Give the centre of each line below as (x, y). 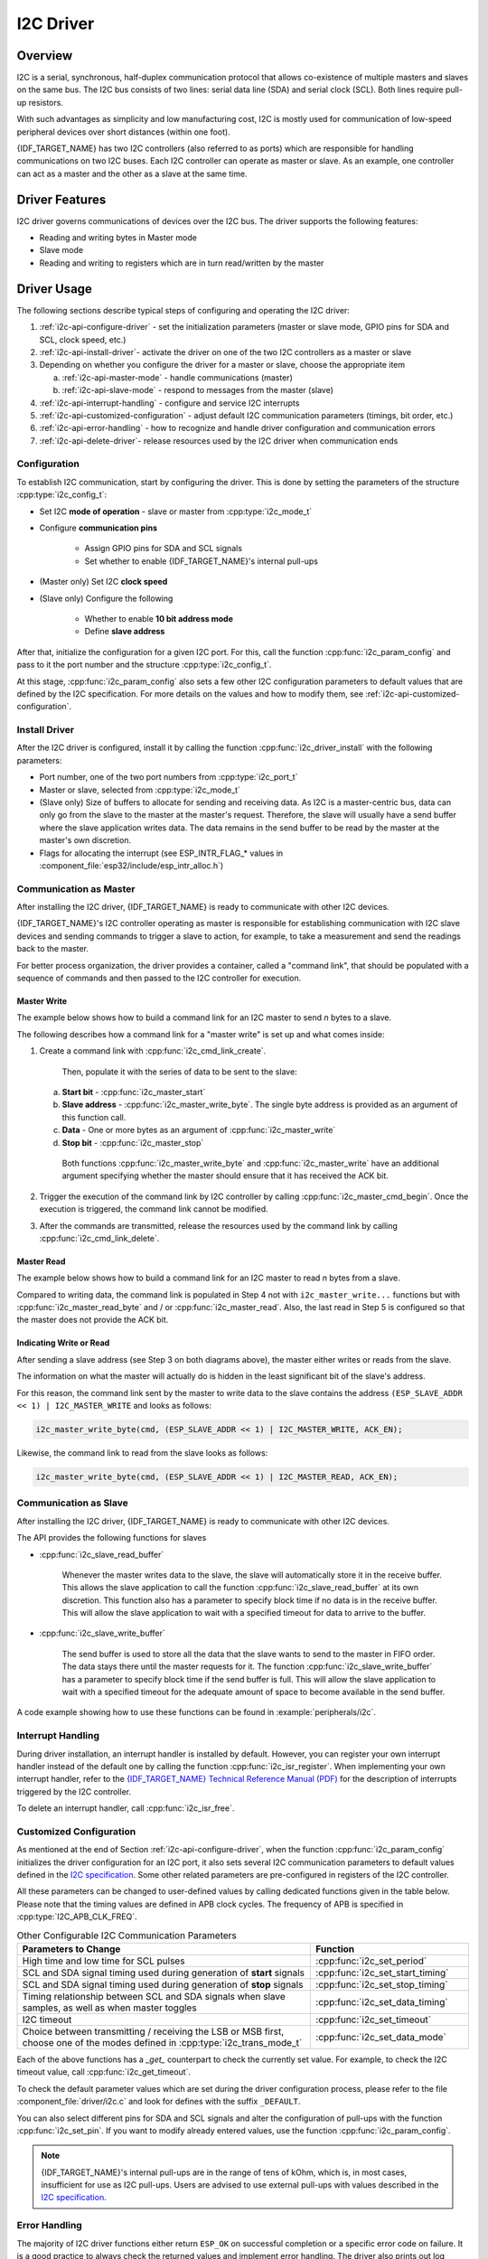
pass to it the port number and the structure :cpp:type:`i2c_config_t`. (144, 665)
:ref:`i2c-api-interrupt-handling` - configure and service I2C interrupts (169, 403)
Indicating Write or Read (63, 1343)
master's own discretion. (85, 840)
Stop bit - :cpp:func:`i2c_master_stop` (133, 1142)
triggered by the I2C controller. (74, 1791)
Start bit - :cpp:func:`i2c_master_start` (134, 1092)
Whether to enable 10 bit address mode (159, 618)
